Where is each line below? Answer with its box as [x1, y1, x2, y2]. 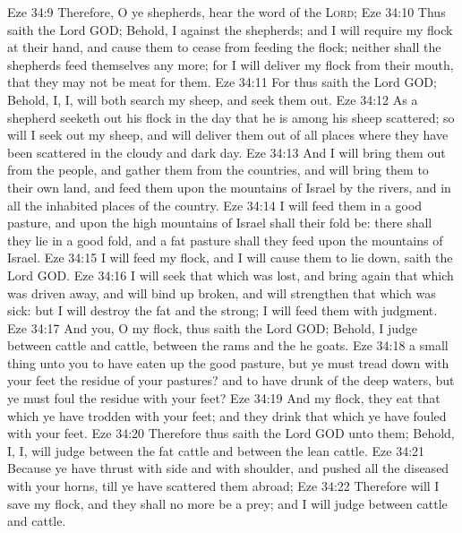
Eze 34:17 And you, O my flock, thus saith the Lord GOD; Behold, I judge [7, 318, 418, 337]
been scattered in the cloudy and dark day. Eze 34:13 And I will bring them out [7, 142, 446, 161]
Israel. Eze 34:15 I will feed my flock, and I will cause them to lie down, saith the [7, 248, 453, 267]
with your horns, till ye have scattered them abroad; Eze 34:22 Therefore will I [7, 477, 440, 495]
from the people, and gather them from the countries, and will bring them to [7, 160, 429, 179]
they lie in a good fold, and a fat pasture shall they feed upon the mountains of [7, 230, 443, 249]
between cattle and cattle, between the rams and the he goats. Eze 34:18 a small [7, 336, 449, 355]
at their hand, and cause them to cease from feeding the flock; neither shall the [7, 38, 441, 56]
